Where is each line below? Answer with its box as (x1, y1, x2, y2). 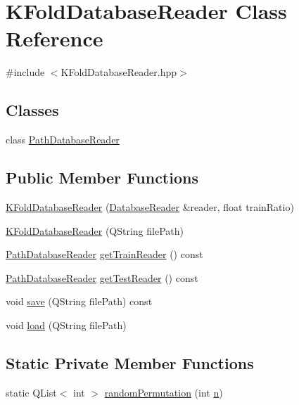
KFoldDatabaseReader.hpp (61, 65, 177, 79)
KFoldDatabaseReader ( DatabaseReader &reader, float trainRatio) (6, 199, 294, 214)
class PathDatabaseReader (6, 132, 120, 147)
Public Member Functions (6, 167, 198, 188)
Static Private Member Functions (6, 352, 254, 373)
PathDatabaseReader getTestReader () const (6, 270, 198, 285)
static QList (6, 385, 57, 399)
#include (6, 65, 45, 79)
